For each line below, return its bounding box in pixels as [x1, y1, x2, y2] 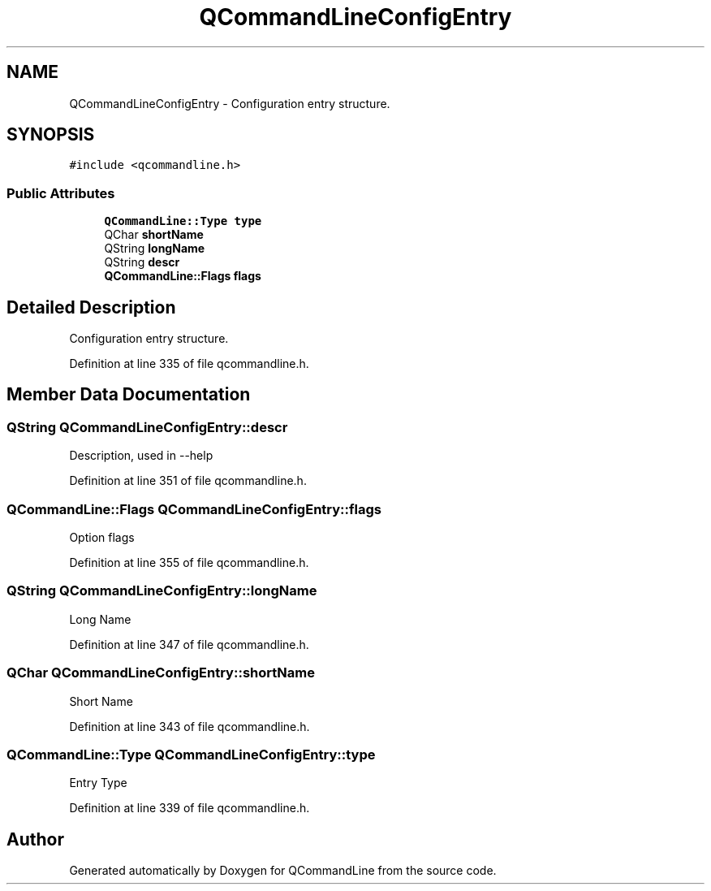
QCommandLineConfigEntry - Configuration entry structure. [69, 96, 390, 110]
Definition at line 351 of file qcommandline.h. [69, 474, 307, 488]
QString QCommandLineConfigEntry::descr [6, 418, 288, 435]
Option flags [69, 530, 135, 544]
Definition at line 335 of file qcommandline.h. [69, 357, 309, 371]
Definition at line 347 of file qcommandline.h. [69, 637, 309, 651]
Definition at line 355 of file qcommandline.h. [69, 556, 309, 569]
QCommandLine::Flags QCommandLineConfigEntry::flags [6, 500, 381, 517]
